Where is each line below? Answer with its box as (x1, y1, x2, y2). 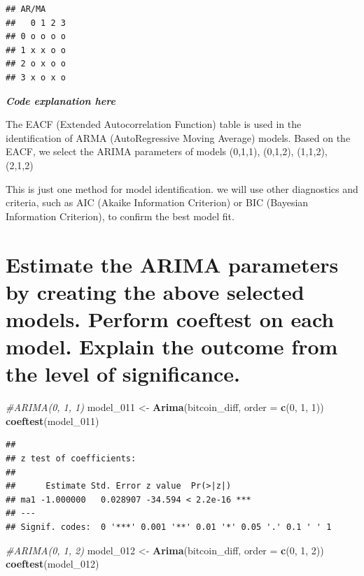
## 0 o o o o (6, 31, 66, 42)
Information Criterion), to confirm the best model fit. (6, 208, 234, 223)
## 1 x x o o (6, 45, 66, 55)
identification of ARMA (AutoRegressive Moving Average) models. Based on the (6, 130, 351, 145)
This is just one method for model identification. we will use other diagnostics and (6, 181, 358, 196)
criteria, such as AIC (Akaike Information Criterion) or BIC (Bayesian (6, 195, 309, 210)
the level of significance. (6, 359, 241, 388)
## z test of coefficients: (6, 453, 136, 463)
